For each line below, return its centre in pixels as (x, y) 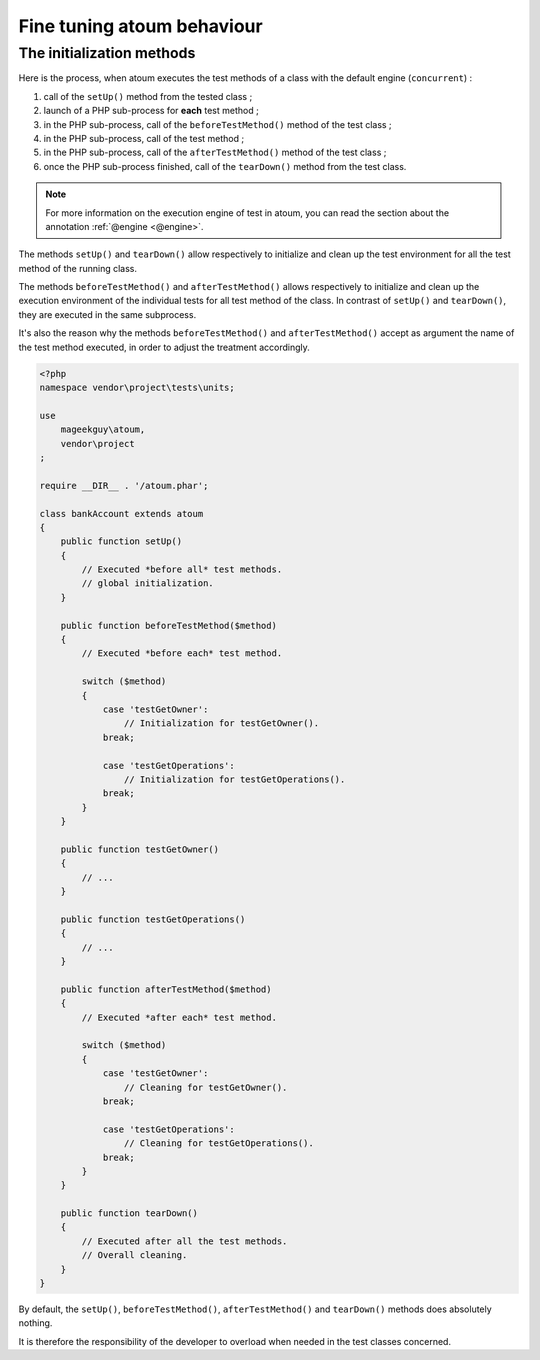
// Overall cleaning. (134, 1255)
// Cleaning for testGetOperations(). (218, 1143)
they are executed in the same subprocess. (107, 314)
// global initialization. (147, 583)
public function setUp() (121, 541)
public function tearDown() (129, 1213)
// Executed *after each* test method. (179, 1017)
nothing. (35, 1323)
